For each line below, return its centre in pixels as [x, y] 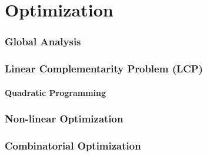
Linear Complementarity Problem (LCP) [104, 69]
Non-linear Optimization [64, 119]
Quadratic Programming [56, 92]
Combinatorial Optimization [73, 146]
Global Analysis [43, 42]
